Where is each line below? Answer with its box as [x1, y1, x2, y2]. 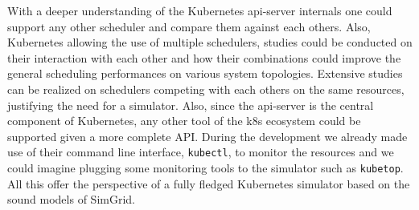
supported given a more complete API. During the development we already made [7, 127, 408, 144]
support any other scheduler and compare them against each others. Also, [7, 18, 371, 34]
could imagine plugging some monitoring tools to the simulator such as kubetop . [7, 160, 404, 176]
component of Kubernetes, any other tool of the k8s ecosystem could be [7, 112, 361, 129]
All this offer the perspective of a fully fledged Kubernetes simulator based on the [7, 175, 410, 192]
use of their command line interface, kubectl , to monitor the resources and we [7, 143, 394, 160]
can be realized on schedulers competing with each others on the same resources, [7, 80, 405, 97]
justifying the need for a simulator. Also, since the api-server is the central [7, 96, 374, 113]
